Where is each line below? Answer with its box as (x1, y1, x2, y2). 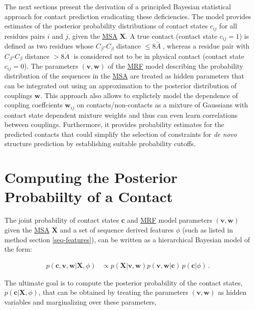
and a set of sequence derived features (60, 224, 174, 234)
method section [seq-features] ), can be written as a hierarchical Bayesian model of (4, 234, 250, 244)
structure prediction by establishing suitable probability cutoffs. (4, 138, 196, 149)
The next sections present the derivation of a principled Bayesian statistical (4, 1, 231, 11)
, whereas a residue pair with (162, 41, 250, 51)
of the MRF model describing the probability (107, 61, 243, 71)
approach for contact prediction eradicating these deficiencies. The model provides (4, 11, 251, 21)
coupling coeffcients (4, 100, 63, 110)
